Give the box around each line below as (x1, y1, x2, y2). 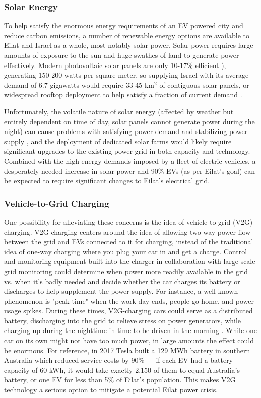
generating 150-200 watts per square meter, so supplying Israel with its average (4, 70, 249, 80)
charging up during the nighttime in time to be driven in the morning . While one (4, 325, 257, 336)
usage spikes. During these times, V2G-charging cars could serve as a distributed (4, 305, 253, 316)
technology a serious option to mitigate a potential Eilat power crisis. (4, 384, 218, 395)
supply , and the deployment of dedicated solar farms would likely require (4, 136, 232, 146)
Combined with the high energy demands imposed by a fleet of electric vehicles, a (4, 155, 256, 166)
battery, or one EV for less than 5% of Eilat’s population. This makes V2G (4, 374, 236, 385)
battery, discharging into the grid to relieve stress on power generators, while (4, 315, 241, 325)
